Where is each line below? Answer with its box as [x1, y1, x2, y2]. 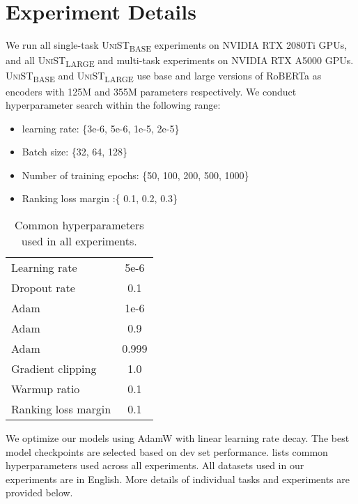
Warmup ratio [11, 381, 80, 397]
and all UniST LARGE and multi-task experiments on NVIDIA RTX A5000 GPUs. [6, 53, 354, 70]
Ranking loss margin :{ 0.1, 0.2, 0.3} [22, 191, 178, 206]
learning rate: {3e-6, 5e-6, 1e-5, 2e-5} [22, 121, 180, 135]
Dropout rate [11, 280, 75, 296]
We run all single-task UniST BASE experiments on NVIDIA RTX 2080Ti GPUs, [6, 38, 348, 54]
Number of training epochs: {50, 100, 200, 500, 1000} [22, 167, 249, 182]
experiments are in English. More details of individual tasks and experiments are [6, 471, 350, 486]
